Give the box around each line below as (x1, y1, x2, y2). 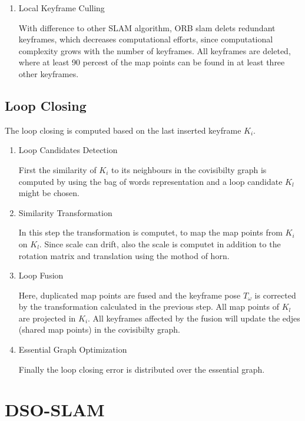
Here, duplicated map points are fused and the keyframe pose (18, 289, 241, 301)
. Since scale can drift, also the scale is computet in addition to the (39, 237, 281, 250)
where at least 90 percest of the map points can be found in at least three (18, 56, 285, 68)
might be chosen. (18, 187, 79, 199)
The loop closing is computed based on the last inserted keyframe (5, 124, 241, 136)
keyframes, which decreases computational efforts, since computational (18, 33, 273, 45)
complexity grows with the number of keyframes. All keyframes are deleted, (18, 44, 291, 57)
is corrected (254, 289, 296, 301)
